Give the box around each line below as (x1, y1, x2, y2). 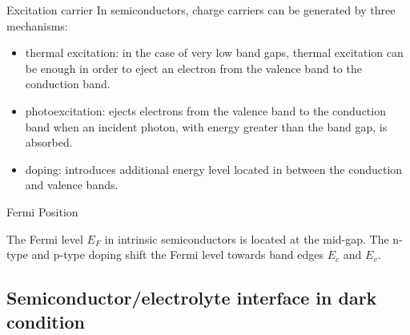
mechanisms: (6, 17, 68, 34)
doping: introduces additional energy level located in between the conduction (25, 160, 403, 177)
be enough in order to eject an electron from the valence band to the (25, 59, 362, 76)
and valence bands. (25, 176, 119, 193)
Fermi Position (6, 203, 78, 220)
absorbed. (25, 134, 73, 151)
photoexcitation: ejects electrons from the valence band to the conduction (25, 102, 386, 119)
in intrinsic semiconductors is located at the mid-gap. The (104, 230, 389, 247)
